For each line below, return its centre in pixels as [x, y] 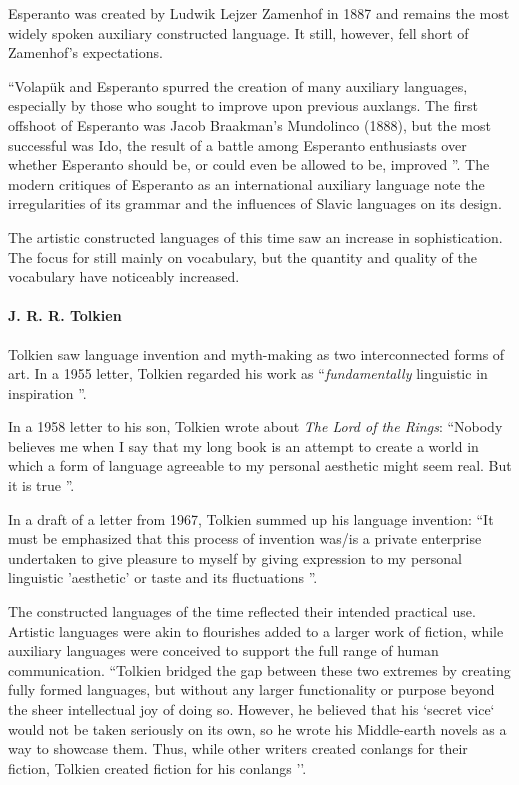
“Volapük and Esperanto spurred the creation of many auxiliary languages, [238, 85]
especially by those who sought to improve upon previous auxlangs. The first [243, 105]
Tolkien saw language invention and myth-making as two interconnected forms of [256, 353]
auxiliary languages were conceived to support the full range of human [223, 650]
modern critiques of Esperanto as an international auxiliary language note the [246, 183]
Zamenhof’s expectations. [85, 52]
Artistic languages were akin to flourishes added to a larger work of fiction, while [256, 630]
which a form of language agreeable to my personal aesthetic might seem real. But [260, 465]
